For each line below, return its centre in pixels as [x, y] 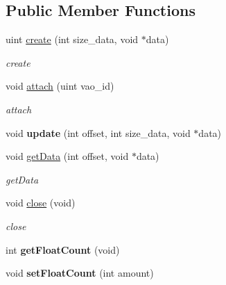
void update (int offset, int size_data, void [98, 132]
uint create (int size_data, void [72, 39]
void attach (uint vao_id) [60, 86]
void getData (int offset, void [67, 156]
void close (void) [41, 203]
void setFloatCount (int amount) [80, 273]
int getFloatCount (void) [63, 249]
